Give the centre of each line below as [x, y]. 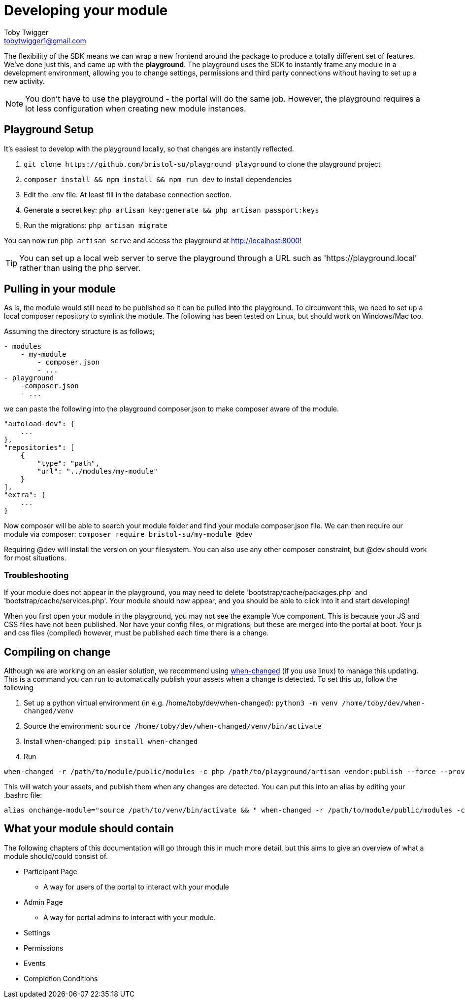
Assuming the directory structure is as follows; [79, 332]
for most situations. [35, 558]
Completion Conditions [61, 978]
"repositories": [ [39, 448]
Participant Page [50, 871]
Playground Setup [49, 130]
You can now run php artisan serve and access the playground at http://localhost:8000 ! [153, 240]
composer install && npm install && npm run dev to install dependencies [158, 179]
